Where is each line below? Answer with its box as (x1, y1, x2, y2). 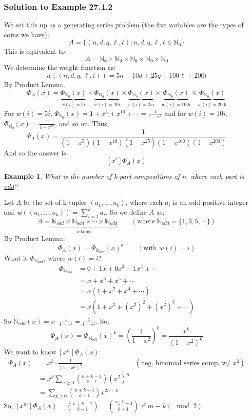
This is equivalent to (4, 46, 65, 56)
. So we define (105, 206, 147, 217)
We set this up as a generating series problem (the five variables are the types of (4, 20, 244, 30)
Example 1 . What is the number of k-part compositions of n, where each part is (4, 171, 244, 181)
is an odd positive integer (173, 197, 248, 207)
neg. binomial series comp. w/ (141, 359, 231, 367)
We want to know (4, 347, 57, 357)
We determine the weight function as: (4, 62, 116, 72)
